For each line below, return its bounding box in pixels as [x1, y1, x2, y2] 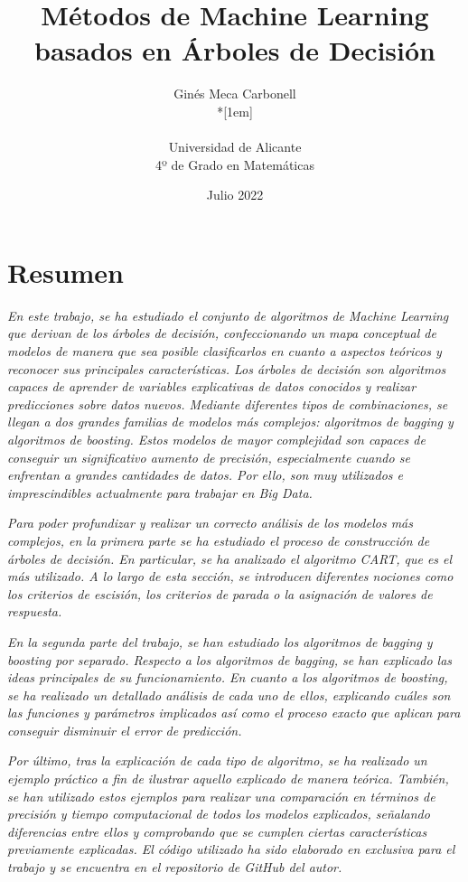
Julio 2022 [206, 185, 264, 204]
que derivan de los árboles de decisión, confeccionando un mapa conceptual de [7, 324, 436, 342]
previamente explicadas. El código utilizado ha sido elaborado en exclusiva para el [7, 840, 455, 859]
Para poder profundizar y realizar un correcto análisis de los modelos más [7, 513, 413, 532]
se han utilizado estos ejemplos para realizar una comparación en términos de [7, 786, 435, 805]
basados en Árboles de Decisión [33, 32, 436, 69]
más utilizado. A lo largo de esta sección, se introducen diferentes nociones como [7, 567, 454, 586]
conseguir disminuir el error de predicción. [7, 720, 242, 739]
